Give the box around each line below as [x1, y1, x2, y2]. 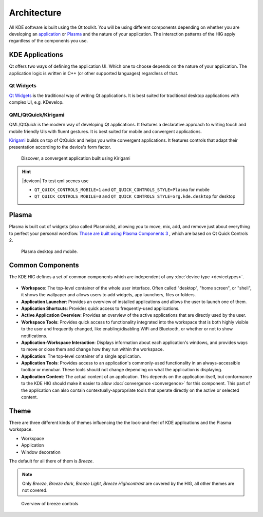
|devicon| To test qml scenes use [22, 178, 89, 184]
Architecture [9, 7, 62, 18]
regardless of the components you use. [9, 38, 88, 44]
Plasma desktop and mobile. [21, 249, 78, 254]
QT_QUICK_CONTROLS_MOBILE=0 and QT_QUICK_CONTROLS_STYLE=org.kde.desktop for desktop [34, 193, 236, 199]
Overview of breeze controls [21, 501, 78, 507]
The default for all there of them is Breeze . [9, 458, 94, 464]
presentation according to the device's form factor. [9, 144, 112, 150]
